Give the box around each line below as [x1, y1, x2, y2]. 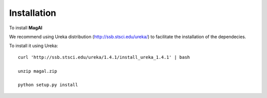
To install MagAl [9, 25, 43, 31]
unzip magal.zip [18, 68, 57, 74]
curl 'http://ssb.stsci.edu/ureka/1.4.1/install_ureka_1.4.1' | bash [18, 54, 190, 60]
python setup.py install [18, 82, 78, 88]
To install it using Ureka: [9, 43, 58, 49]
